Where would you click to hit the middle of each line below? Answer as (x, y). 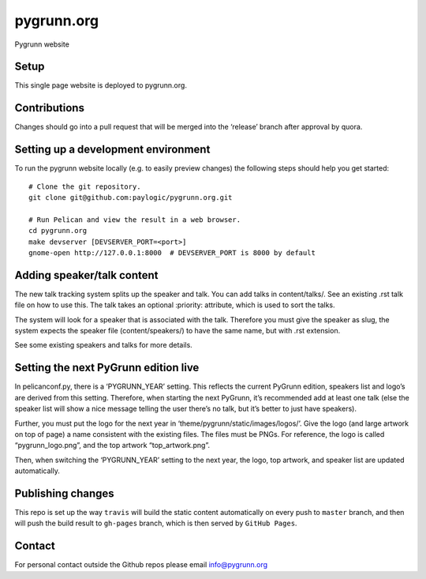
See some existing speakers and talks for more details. (103, 345)
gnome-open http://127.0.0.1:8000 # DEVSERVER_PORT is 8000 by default (172, 253)
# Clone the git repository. (85, 186)
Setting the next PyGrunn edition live (107, 368)
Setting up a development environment (112, 150)
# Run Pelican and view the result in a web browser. (135, 220)
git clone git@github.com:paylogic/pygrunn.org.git (131, 198)
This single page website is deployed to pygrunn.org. (101, 85)
